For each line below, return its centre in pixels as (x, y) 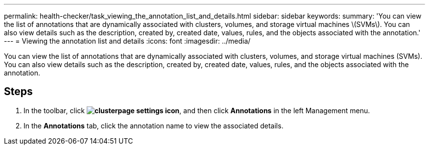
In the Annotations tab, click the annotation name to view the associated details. (154, 125)
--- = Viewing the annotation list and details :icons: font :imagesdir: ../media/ (127, 41)
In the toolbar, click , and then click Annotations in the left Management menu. (197, 110)
